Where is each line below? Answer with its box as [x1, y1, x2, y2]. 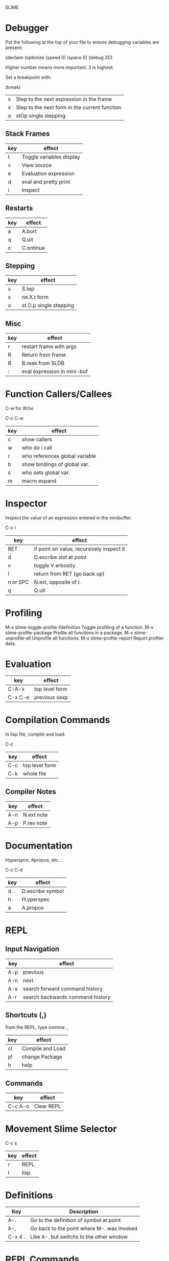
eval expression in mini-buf [21, 368, 88, 375]
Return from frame [21, 351, 66, 359]
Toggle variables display [21, 153, 80, 160]
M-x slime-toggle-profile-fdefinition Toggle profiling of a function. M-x [5, 624, 154, 630]
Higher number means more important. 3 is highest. [5, 64, 114, 70]
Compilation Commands [5, 715, 110, 726]
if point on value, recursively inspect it [34, 545, 125, 553]
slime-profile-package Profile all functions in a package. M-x [5, 630, 133, 635]
